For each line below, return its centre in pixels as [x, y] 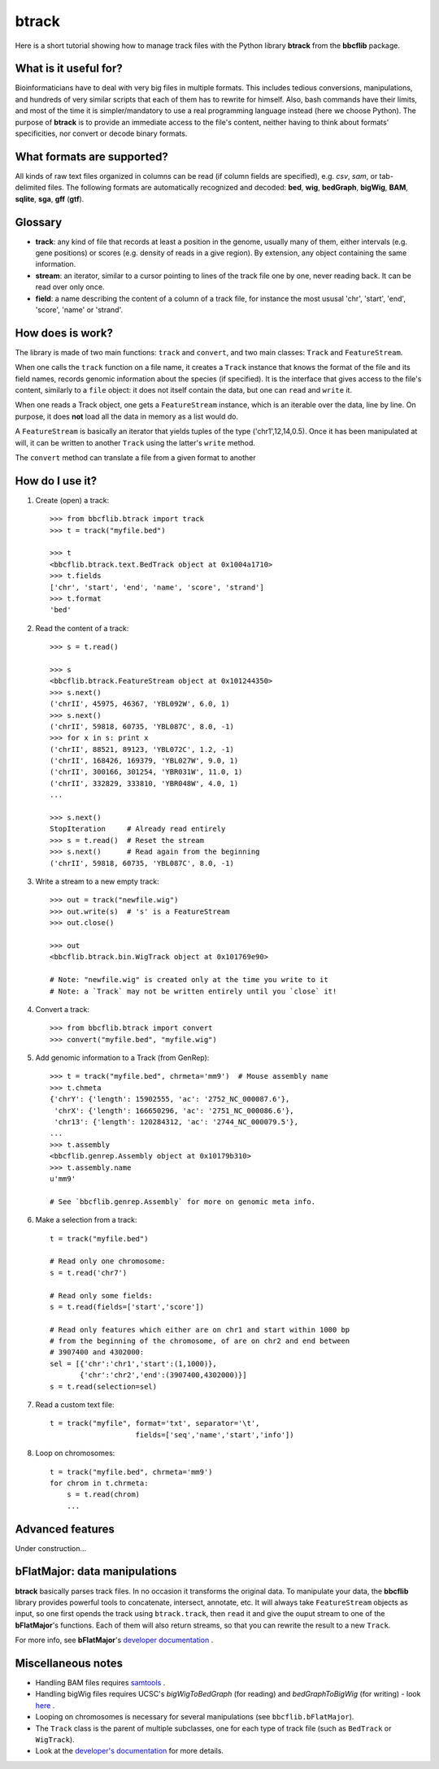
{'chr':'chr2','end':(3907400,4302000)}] [163, 1375]
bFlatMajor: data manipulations [96, 1572]
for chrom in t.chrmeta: [99, 1483]
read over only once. [70, 287]
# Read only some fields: [102, 1295]
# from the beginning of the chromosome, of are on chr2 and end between [200, 1341]
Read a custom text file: [75, 1405]
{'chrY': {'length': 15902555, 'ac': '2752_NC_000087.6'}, [170, 1099]
